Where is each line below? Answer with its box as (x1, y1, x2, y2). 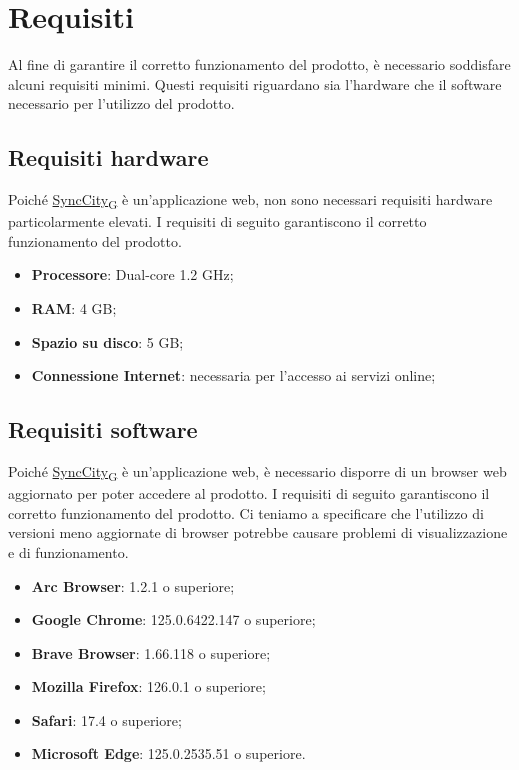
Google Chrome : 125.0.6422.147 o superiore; (31, 609, 316, 630)
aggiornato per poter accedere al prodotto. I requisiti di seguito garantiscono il (8, 483, 490, 504)
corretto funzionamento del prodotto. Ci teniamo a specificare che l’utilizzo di (8, 502, 484, 523)
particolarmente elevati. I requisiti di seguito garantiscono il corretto (8, 211, 427, 232)
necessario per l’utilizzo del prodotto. (8, 93, 235, 114)
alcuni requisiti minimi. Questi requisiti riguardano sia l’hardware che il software (8, 73, 502, 94)
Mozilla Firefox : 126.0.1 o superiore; (31, 676, 266, 697)
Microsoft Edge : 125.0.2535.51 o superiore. (31, 743, 306, 764)
